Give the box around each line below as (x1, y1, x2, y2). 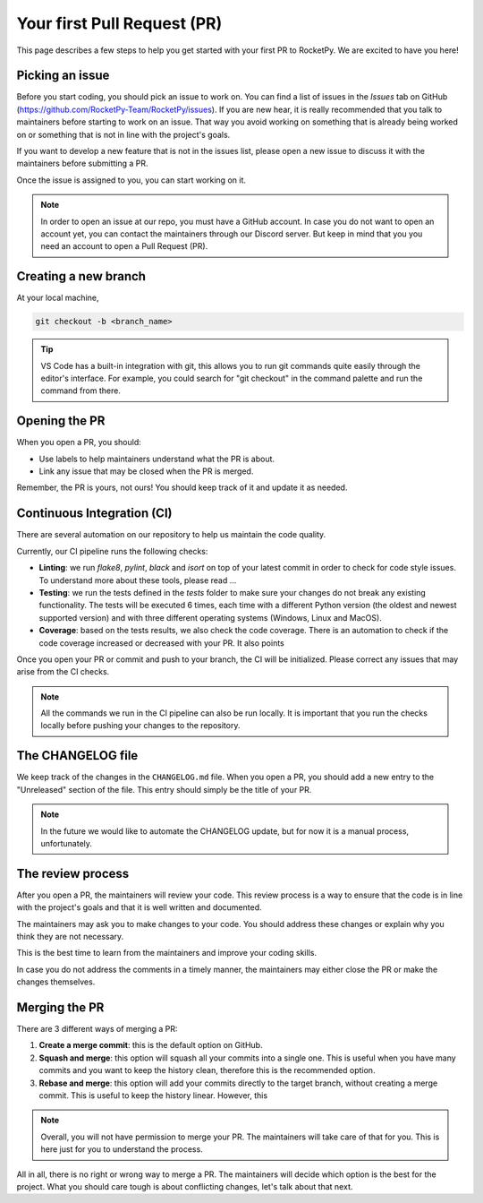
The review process (16, 865, 130, 881)
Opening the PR (16, 413, 106, 429)
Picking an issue (16, 68, 110, 83)
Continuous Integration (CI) (16, 506, 173, 521)
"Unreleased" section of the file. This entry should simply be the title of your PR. (16, 784, 312, 795)
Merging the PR (16, 1000, 105, 1015)
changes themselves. (16, 976, 96, 987)
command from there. (40, 385, 121, 396)
